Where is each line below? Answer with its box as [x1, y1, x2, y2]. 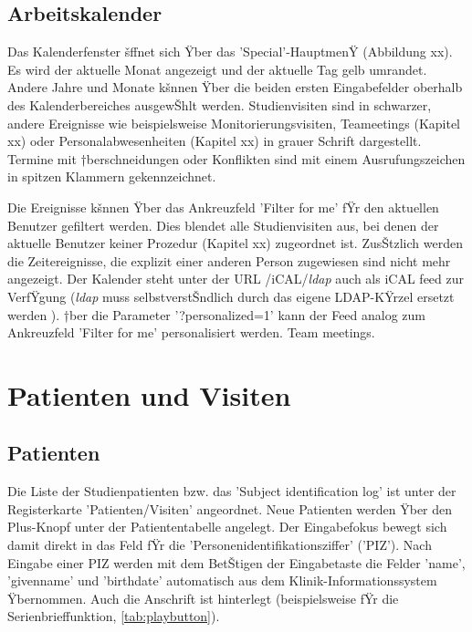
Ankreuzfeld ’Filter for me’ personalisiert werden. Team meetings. [7, 323, 375, 342]
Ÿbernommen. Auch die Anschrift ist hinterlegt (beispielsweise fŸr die [7, 588, 399, 607]
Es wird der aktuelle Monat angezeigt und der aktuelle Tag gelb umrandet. [7, 59, 427, 78]
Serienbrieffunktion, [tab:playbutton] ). [7, 606, 220, 626]
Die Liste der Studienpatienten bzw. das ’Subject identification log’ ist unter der [7, 482, 456, 501]
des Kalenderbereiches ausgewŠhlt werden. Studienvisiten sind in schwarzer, [7, 95, 432, 114]
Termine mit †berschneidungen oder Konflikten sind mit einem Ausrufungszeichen [7, 149, 466, 168]
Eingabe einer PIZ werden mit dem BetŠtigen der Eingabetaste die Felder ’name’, [7, 553, 466, 572]
